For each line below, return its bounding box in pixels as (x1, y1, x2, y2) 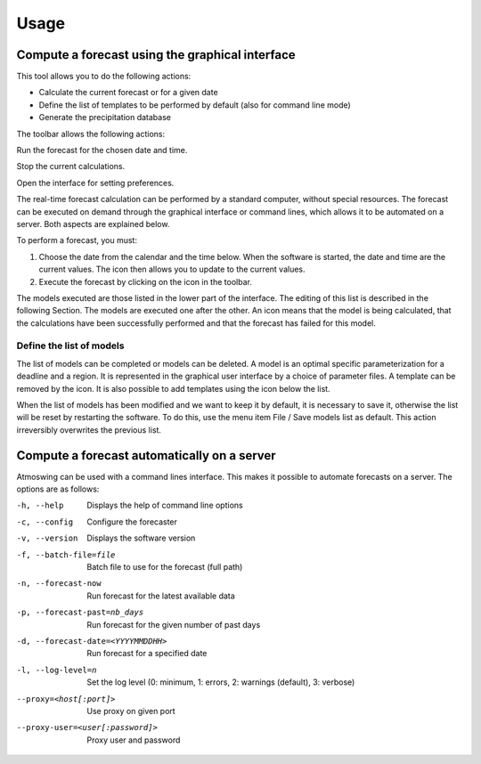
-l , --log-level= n (16, 664, 97, 675)
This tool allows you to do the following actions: (16, 71, 192, 82)
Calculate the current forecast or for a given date (38, 87, 218, 98)
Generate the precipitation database (38, 112, 171, 123)
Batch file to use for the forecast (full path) (86, 562, 243, 573)
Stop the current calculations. (16, 161, 126, 172)
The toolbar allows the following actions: (16, 128, 165, 139)
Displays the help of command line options (86, 500, 244, 511)
